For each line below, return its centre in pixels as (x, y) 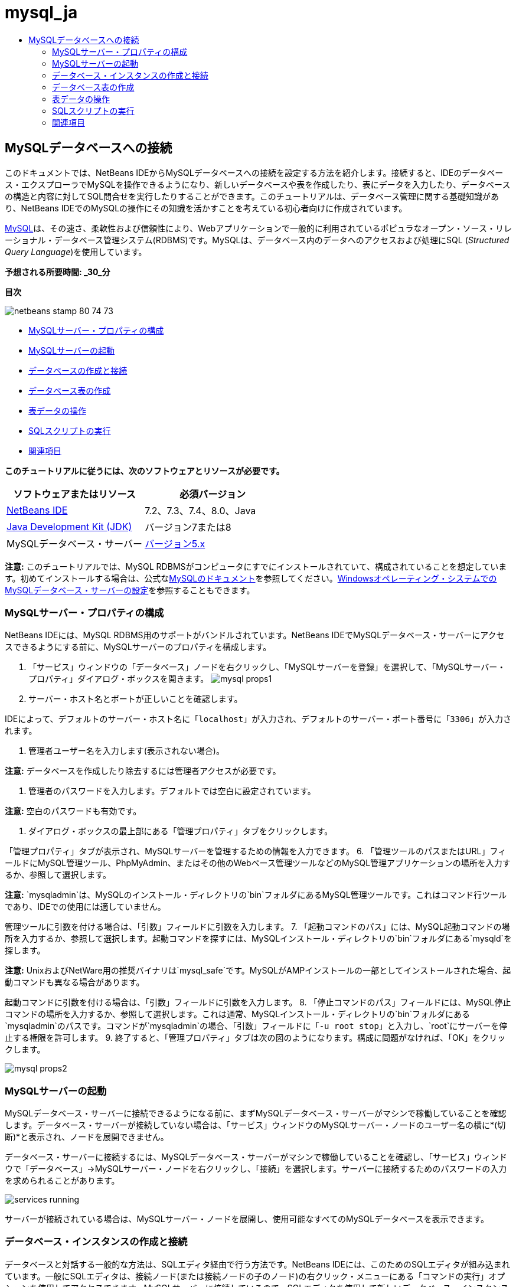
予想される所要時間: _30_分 (58, 272)
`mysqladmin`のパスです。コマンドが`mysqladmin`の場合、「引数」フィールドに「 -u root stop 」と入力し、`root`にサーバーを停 (256, 1026)
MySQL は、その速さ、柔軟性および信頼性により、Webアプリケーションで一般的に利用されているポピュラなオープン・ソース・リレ (258, 228)
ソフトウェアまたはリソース (74, 494)
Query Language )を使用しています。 (76, 251)
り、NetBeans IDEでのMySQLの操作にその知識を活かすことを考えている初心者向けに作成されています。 (206, 208)
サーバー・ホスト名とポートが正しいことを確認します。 (135, 699)
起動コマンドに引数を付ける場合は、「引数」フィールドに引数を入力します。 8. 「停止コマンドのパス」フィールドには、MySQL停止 (258, 1002)
